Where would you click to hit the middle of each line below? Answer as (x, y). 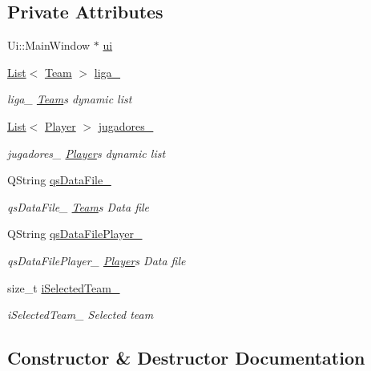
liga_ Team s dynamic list (70, 99)
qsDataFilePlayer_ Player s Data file (97, 260)
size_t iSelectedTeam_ (64, 287)
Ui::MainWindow (49, 45)
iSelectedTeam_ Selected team (81, 315)
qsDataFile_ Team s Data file (79, 206)
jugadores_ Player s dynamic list (87, 153)
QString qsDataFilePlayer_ (75, 234)
